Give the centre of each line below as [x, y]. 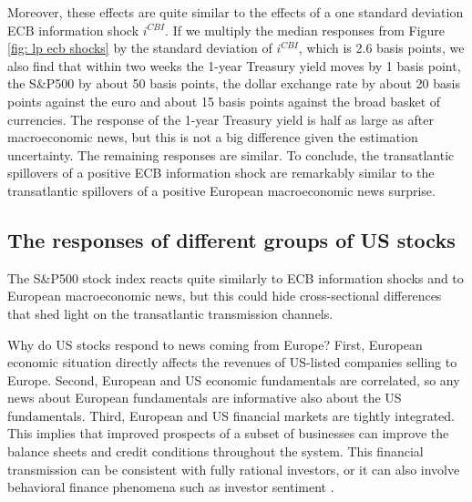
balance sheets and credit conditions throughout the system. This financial [215, 451]
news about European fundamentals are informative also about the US [205, 398]
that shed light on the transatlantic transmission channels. [170, 313]
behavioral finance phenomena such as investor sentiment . [171, 487]
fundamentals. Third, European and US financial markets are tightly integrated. [231, 415]
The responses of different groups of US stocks [231, 239]
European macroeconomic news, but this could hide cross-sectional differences [225, 296]
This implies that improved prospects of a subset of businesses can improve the [228, 433]
